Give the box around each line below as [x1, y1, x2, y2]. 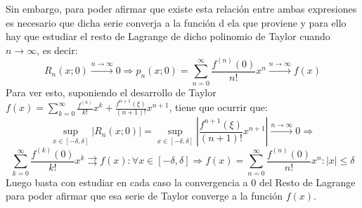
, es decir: [37, 42, 78, 57]
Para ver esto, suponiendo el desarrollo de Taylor [6, 84, 216, 99]
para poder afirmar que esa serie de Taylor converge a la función [6, 188, 283, 203]
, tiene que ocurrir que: [169, 100, 268, 115]
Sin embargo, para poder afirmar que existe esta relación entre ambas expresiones [6, 1, 357, 15]
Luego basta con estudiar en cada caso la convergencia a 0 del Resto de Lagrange [6, 174, 356, 189]
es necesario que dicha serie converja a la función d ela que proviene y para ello [6, 15, 347, 30]
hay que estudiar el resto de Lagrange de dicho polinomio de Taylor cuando [6, 29, 330, 44]
